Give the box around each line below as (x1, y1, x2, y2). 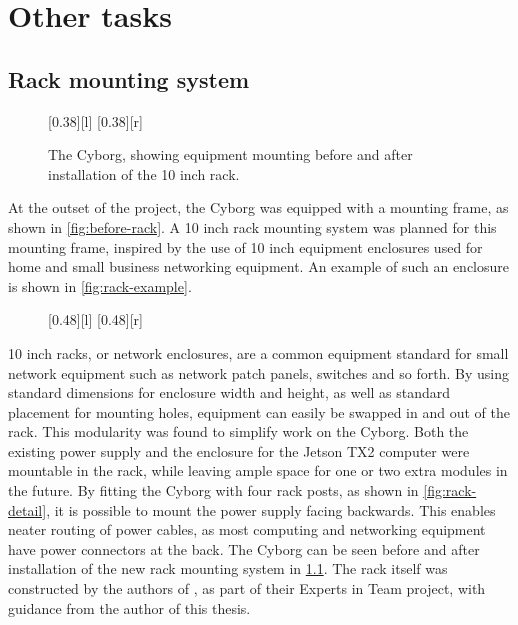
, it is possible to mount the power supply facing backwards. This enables (46, 499, 496, 520)
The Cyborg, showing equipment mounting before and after (48, 144, 413, 165)
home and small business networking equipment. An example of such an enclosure (8, 256, 510, 277)
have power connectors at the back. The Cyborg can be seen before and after (8, 538, 480, 559)
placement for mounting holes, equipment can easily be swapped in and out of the (8, 401, 510, 422)
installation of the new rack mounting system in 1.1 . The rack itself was (8, 558, 448, 579)
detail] (8, 499, 47, 520)
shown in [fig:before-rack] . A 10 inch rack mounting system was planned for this (8, 216, 497, 237)
